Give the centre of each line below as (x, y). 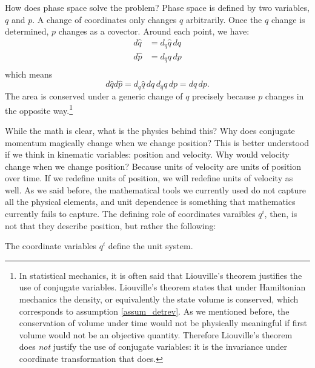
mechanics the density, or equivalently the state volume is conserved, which (159, 299)
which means (29, 74)
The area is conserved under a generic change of (94, 96)
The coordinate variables (51, 246)
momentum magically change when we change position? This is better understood (157, 142)
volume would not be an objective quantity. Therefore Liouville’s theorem (156, 334)
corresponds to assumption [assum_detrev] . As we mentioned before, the (154, 311)
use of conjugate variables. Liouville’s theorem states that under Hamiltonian (162, 287)
